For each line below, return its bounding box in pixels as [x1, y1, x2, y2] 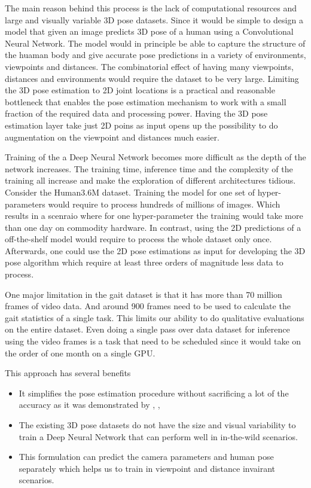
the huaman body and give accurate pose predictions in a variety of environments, [5, 48, 306, 61]
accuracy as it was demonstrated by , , [19, 398, 160, 411]
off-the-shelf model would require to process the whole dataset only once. [5, 233, 272, 245]
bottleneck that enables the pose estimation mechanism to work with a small [5, 95, 286, 108]
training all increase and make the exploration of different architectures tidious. [5, 174, 296, 187]
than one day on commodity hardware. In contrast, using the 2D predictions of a [5, 221, 301, 233]
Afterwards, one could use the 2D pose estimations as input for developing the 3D [5, 244, 306, 257]
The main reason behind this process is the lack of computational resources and [5, 2, 297, 14]
